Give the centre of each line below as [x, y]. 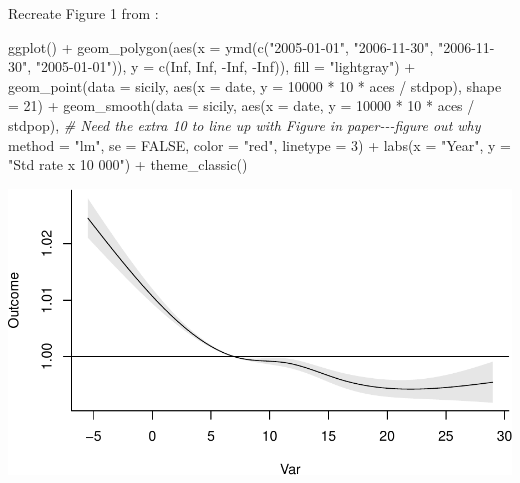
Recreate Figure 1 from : [83, 13]
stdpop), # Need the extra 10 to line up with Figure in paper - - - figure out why [244, 124]
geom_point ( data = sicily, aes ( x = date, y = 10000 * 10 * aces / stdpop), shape [255, 85]
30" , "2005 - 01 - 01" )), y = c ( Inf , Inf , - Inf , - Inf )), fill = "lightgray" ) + [212, 66]
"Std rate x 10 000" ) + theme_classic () [128, 164]
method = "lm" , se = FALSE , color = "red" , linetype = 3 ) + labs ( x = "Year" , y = [260, 144]
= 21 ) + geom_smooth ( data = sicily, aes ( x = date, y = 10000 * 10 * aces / [241, 105]
